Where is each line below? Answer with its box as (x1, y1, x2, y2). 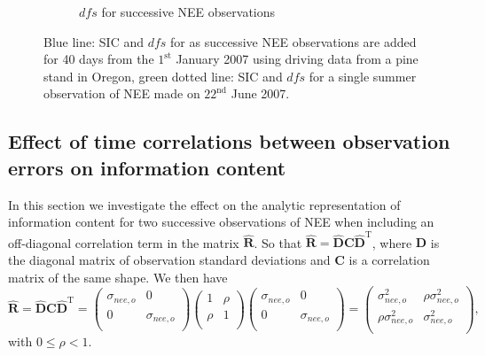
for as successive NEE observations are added (170, 32, 417, 50)
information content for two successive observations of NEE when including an (8, 213, 434, 231)
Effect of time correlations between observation (8, 128, 450, 155)
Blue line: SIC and (43, 32, 144, 50)
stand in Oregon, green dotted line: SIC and (43, 66, 283, 85)
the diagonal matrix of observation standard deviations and (8, 251, 331, 269)
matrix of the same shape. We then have (8, 267, 228, 286)
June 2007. (231, 84, 290, 103)
